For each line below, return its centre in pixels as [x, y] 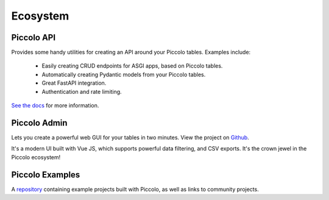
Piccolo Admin [39, 123]
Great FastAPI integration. [74, 83]
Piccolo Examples [46, 175]
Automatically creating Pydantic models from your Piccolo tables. [124, 74]
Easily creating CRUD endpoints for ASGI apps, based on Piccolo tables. [132, 66]
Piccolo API [34, 37]
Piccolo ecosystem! [36, 157]
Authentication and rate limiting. [82, 91]
